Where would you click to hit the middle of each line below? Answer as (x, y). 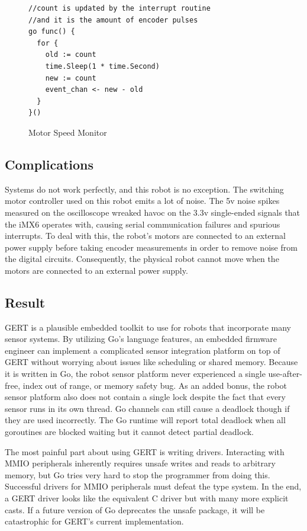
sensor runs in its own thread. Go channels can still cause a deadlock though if (147, 408)
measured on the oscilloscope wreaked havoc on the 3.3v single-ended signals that (153, 212)
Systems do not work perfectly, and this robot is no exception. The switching (144, 189)
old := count (71, 55)
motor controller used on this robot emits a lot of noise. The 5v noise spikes (142, 201)
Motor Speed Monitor (68, 132)
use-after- (285, 374)
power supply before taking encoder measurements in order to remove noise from (151, 247)
